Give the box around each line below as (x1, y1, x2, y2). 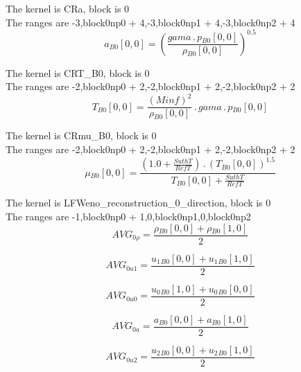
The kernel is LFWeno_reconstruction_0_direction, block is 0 (6, 195, 271, 210)
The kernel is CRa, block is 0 (6, 1, 130, 15)
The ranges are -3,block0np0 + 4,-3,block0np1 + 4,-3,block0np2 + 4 (6, 15, 295, 29)
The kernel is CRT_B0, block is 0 (6, 65, 150, 80)
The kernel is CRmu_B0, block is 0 (6, 128, 157, 143)
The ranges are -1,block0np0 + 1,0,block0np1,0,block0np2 (6, 209, 251, 223)
